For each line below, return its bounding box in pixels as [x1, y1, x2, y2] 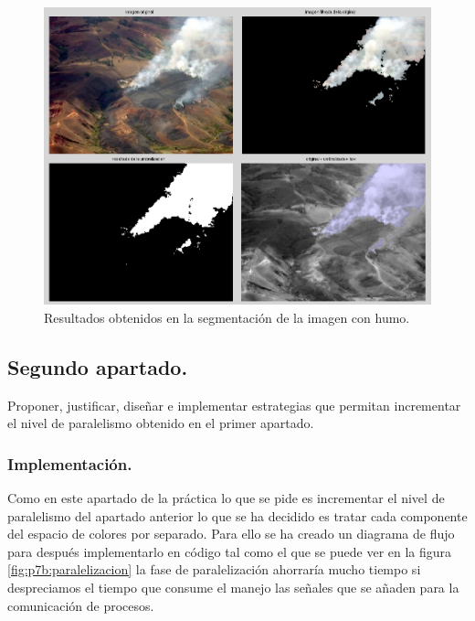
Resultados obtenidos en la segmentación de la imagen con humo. [44, 307, 410, 327]
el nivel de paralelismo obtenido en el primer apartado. [7, 413, 314, 433]
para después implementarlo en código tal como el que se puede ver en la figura [7, 541, 452, 561]
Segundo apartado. [7, 352, 188, 380]
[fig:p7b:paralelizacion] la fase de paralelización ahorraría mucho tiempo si [7, 560, 421, 579]
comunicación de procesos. [7, 595, 154, 615]
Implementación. [7, 452, 132, 475]
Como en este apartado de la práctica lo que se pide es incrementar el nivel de [7, 488, 445, 508]
